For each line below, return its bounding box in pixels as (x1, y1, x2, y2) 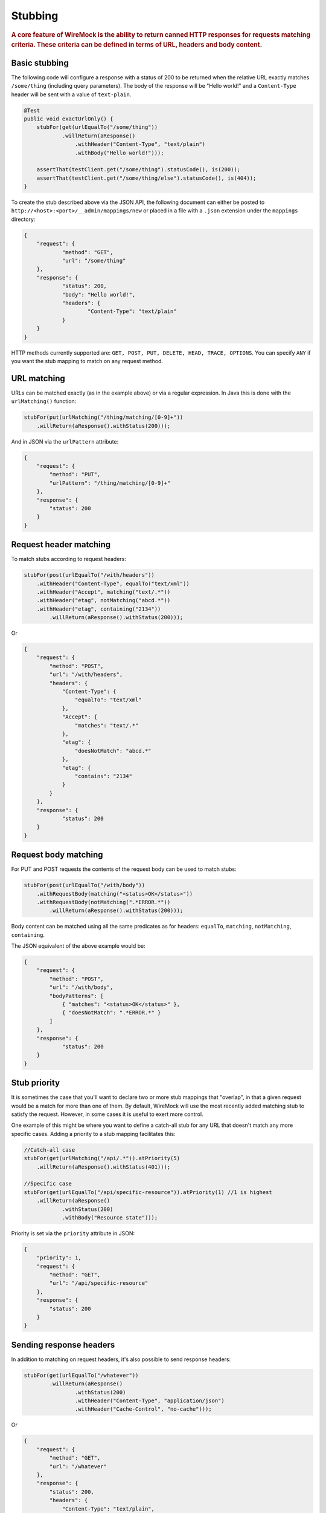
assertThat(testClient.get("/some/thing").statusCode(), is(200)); (36, 166, 241, 173)
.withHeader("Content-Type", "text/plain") (74, 141, 206, 148)
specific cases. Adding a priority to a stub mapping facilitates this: (11, 1130, 176, 1137)
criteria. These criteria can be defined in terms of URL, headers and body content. (11, 41, 263, 49)
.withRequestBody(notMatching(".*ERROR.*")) (36, 899, 171, 905)
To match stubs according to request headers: (11, 556, 127, 563)
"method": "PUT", (49, 471, 101, 478)
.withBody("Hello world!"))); (74, 149, 164, 156)
